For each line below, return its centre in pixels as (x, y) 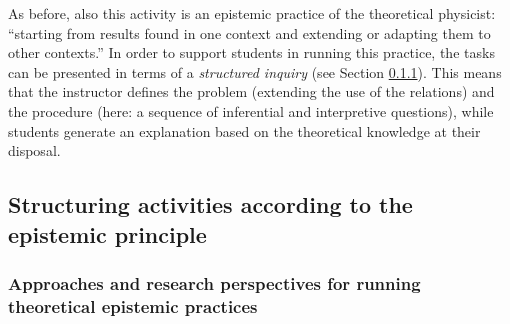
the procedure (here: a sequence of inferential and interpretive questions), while (251, 110)
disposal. (34, 150)
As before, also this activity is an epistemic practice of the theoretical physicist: (252, 13)
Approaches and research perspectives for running (214, 282)
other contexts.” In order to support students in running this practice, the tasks (251, 52)
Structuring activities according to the (210, 204)
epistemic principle (107, 233)
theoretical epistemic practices (133, 305)
